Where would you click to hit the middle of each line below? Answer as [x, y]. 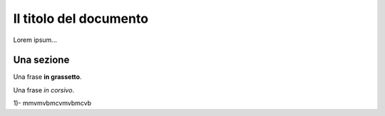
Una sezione [41, 60]
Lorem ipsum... [35, 40]
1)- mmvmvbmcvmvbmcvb [52, 103]
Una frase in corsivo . [44, 90]
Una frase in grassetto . [47, 77]
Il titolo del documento [81, 19]
